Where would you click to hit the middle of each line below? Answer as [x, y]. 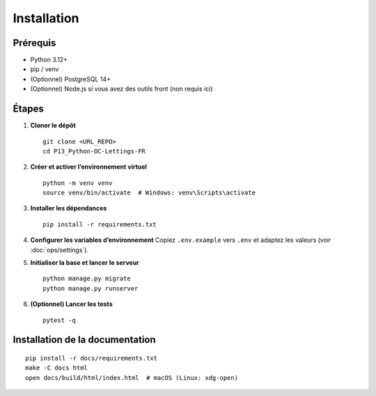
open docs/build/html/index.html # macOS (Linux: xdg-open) [132, 378]
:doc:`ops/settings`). [59, 250]
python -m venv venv [78, 183]
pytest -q [59, 320]
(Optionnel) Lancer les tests [71, 304]
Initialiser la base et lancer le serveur [85, 263]
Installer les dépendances [69, 208]
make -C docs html [57, 368]
